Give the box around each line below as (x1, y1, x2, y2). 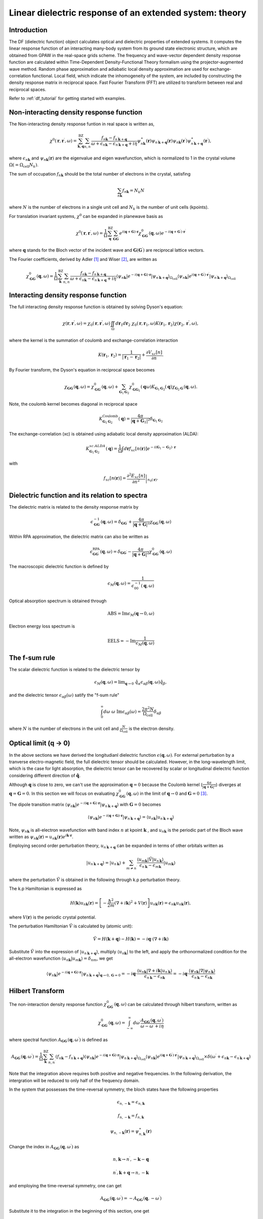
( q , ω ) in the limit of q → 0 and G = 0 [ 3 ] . (126, 790, 208, 797)
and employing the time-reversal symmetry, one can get (9, 1182, 122, 1188)
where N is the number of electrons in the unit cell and (9, 726, 119, 731)
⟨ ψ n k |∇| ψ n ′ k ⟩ (188, 968, 216, 975)
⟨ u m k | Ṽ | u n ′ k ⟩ (136, 857, 164, 863)
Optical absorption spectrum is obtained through (9, 598, 107, 604)
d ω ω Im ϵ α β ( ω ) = (103, 708, 141, 715)
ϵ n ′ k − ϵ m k (139, 862, 162, 869)
